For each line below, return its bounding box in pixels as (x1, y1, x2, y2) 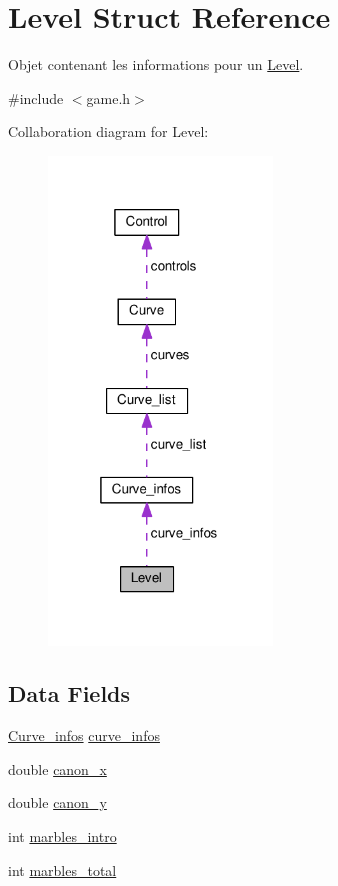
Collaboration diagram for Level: (8, 121, 209, 142)
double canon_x (8, 758, 107, 779)
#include (8, 87, 64, 108)
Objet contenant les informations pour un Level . (8, 54, 304, 75)
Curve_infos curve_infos (8, 725, 160, 746)
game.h (86, 87, 131, 108)
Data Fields (8, 678, 131, 709)
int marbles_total (8, 859, 117, 880)
